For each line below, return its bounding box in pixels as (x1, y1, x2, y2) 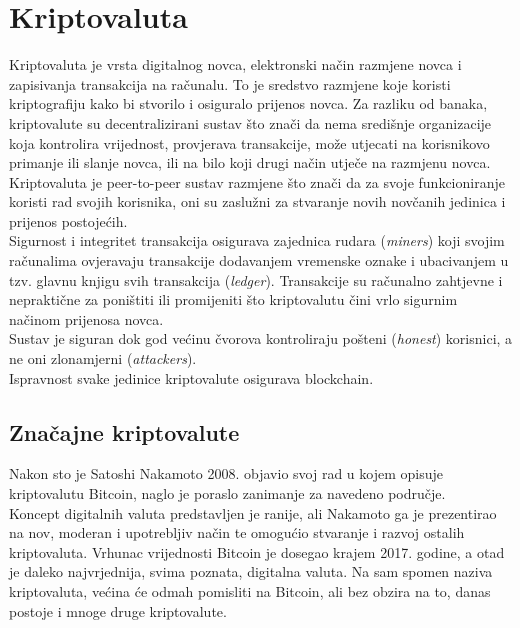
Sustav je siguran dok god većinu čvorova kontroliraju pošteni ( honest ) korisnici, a (9, 328, 513, 349)
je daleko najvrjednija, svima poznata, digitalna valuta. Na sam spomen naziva (9, 561, 493, 582)
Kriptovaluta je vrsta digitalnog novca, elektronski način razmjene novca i (9, 54, 462, 75)
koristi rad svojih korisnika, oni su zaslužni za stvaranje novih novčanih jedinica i (9, 191, 506, 212)
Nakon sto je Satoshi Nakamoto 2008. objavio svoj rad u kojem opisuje (9, 463, 443, 484)
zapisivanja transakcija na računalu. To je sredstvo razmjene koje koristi (9, 73, 451, 94)
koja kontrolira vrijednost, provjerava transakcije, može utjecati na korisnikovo (9, 132, 490, 153)
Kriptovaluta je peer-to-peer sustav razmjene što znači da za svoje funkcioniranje (9, 171, 505, 192)
